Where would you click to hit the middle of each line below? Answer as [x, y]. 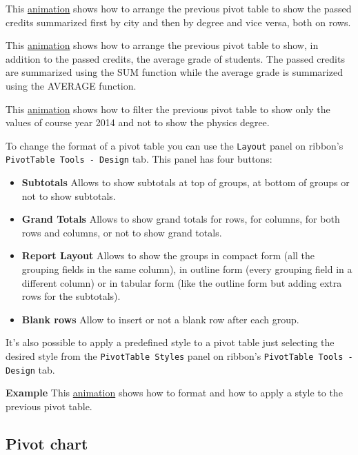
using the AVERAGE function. [71, 85]
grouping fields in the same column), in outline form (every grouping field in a [187, 269]
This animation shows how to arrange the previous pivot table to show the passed [179, 8]
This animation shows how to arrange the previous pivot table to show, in [162, 45]
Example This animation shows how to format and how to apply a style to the [174, 393]
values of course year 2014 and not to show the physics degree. [138, 122]
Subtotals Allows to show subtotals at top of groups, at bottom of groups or [186, 182]
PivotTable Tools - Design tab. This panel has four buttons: [139, 159]
